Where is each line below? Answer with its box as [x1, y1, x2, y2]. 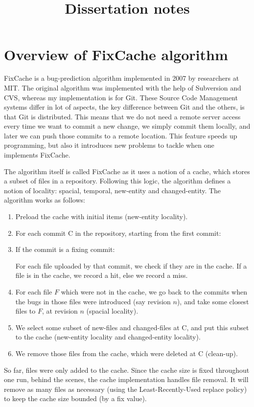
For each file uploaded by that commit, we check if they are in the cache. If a [15, 260, 247, 271]
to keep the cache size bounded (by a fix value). [4, 393, 147, 404]
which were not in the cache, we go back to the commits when [61, 287, 248, 296]
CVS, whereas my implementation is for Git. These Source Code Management [4, 92, 238, 102]
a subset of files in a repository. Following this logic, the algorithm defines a [4, 176, 231, 186]
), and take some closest [177, 296, 249, 306]
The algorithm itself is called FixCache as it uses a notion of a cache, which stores [4, 166, 250, 176]
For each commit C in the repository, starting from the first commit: [15, 227, 221, 238]
